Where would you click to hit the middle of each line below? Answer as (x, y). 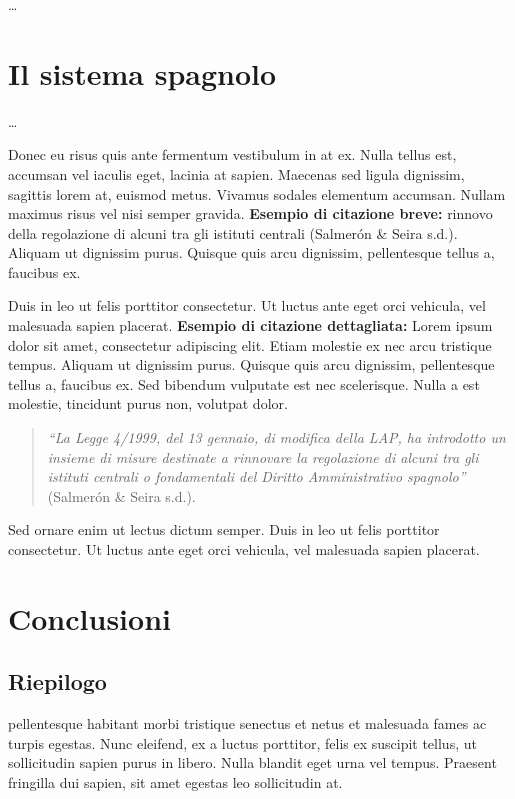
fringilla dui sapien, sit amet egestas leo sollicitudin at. (175, 781)
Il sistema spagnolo (142, 72)
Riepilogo (57, 681)
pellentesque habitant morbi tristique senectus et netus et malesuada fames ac (247, 723)
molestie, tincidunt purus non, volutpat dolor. (148, 403)
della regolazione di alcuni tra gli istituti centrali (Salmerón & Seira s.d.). (233, 232)
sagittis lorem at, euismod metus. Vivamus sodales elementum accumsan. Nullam (257, 193)
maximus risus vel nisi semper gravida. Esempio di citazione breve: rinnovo (250, 213)
